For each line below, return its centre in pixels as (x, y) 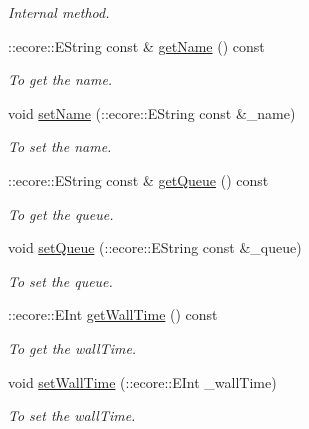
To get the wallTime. (72, 347)
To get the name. (60, 79)
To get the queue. (61, 213)
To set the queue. (60, 280)
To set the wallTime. (72, 415)
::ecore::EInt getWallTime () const (113, 314)
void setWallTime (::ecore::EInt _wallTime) (142, 381)
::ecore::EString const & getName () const (136, 45)
